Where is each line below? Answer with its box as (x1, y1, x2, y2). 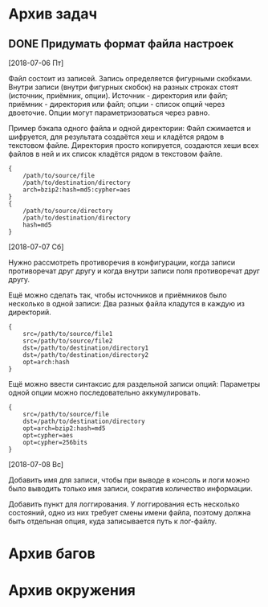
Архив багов (8, 544, 96, 563)
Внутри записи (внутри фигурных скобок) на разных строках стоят (8, 82, 239, 92)
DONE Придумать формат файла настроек (8, 37, 234, 51)
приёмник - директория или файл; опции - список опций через (8, 100, 225, 109)
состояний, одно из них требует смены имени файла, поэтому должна (8, 508, 251, 517)
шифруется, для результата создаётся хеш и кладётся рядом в (8, 132, 225, 141)
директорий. (8, 307, 52, 317)
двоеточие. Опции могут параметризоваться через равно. (8, 108, 210, 117)
